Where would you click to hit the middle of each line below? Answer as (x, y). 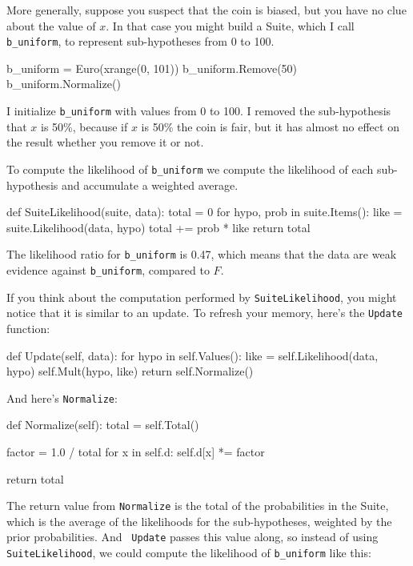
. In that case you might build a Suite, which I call (230, 25)
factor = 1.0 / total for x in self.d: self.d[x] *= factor (136, 451)
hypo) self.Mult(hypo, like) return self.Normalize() (130, 371)
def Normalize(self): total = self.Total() (103, 425)
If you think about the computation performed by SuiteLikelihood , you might (202, 297)
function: (28, 328)
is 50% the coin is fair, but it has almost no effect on (270, 126)
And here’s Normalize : (62, 397)
